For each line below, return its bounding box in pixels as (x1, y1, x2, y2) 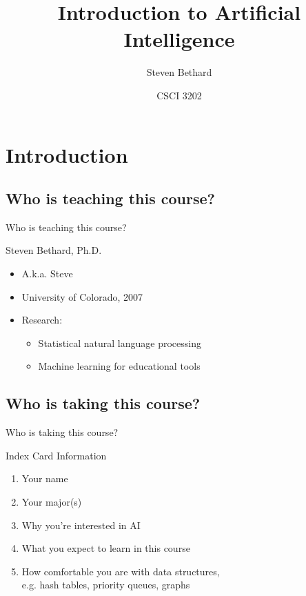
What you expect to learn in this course (21, 541, 190, 555)
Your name (21, 471, 68, 486)
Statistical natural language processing (38, 335, 201, 350)
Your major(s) (21, 495, 82, 509)
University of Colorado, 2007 (21, 289, 143, 304)
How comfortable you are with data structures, (21, 564, 220, 578)
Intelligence (123, 25, 235, 53)
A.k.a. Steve (21, 266, 73, 281)
